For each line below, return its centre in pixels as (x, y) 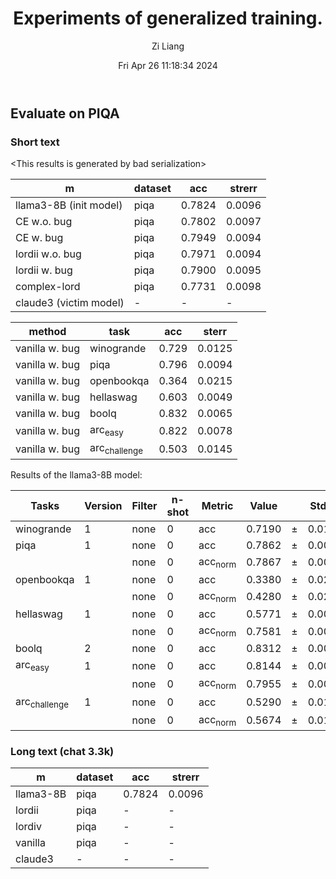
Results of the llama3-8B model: (76, 474)
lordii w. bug (44, 270)
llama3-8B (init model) (69, 205)
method (47, 332)
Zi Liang (168, 46)
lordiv (28, 827)
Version (103, 505)
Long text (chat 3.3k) (62, 751)
